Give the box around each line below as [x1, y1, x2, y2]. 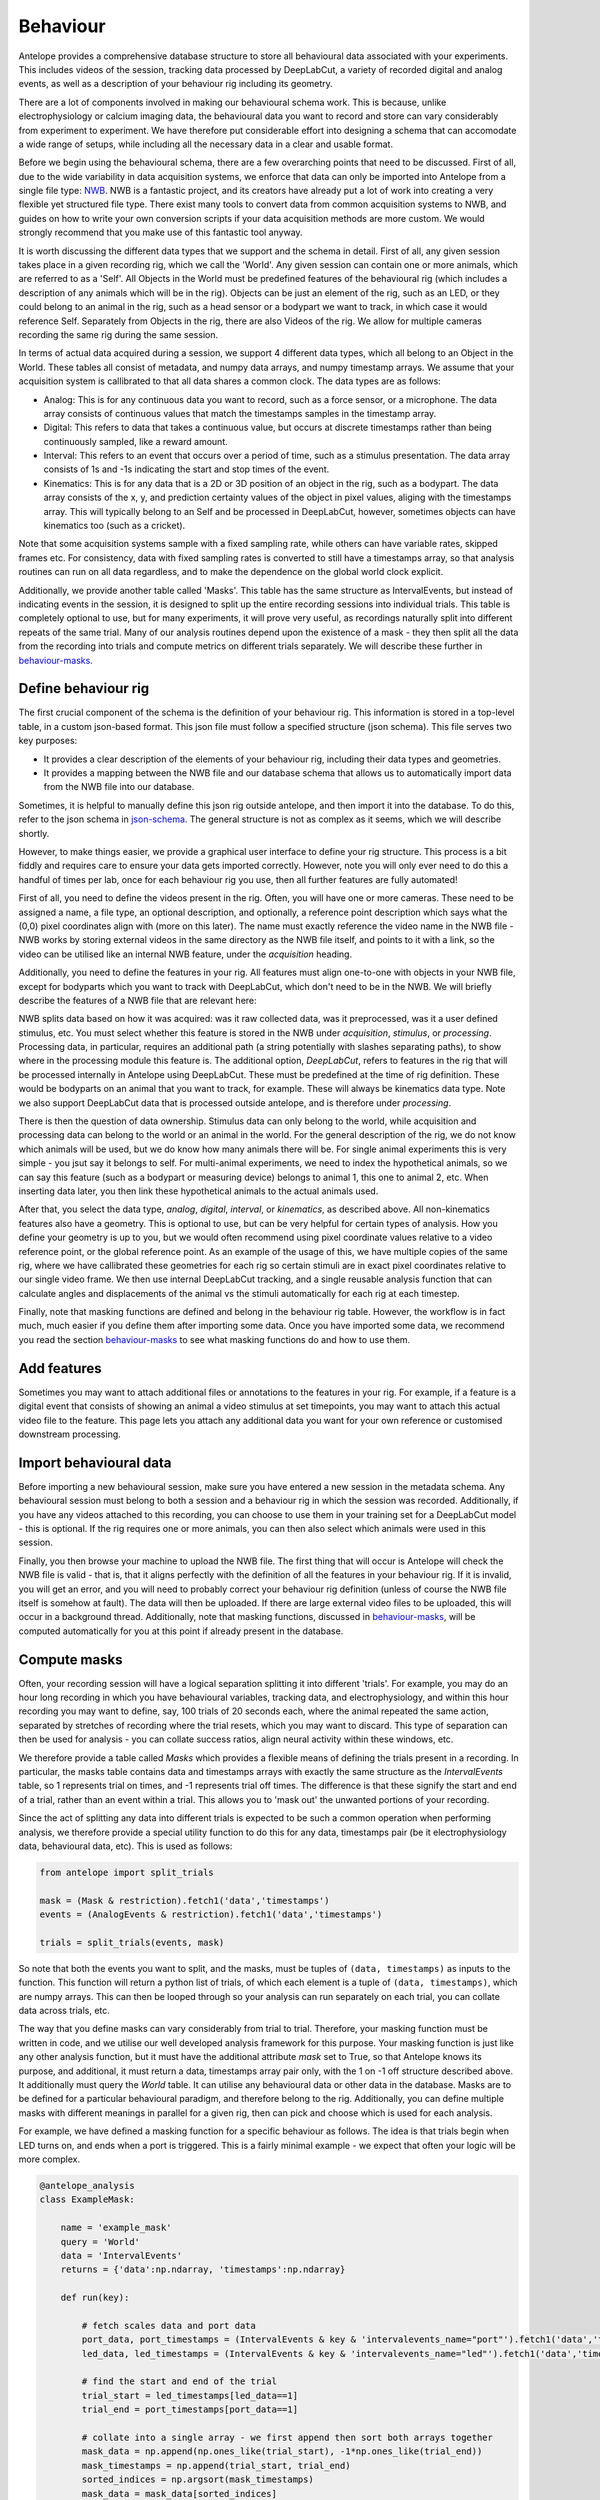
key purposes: [18, 735, 78, 747]
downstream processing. [18, 1428, 122, 1440]
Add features [18, 1360, 102, 1377]
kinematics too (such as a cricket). [43, 520, 186, 532]
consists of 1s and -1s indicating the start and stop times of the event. [43, 463, 330, 475]
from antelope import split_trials [39, 1866, 214, 1878]
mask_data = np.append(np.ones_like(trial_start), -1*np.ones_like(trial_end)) [81, 2446, 483, 2457]
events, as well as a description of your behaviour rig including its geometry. [18, 78, 334, 90]
